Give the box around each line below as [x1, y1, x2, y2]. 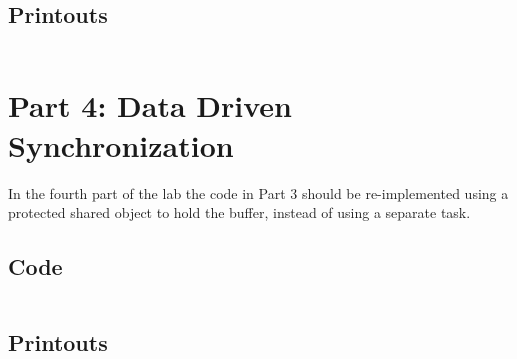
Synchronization [8, 124, 234, 165]
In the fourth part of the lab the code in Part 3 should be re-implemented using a [8, 182, 509, 203]
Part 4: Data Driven [8, 85, 292, 126]
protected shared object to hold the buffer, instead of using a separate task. [8, 202, 471, 223]
